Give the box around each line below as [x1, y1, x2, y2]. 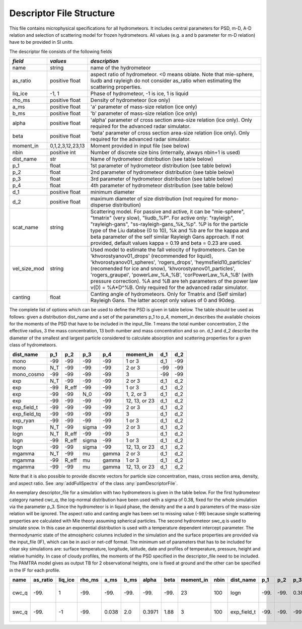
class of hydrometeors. [9, 342, 57, 348]
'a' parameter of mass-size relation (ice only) [90, 103, 197, 110]
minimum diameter [90, 189, 135, 196]
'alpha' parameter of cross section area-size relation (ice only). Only [90, 116, 252, 123]
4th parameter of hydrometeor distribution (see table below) [90, 182, 234, 189]
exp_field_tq [12, 410, 41, 417]
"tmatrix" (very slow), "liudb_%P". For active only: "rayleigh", [90, 215, 234, 222]
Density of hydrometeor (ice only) [90, 97, 171, 104]
